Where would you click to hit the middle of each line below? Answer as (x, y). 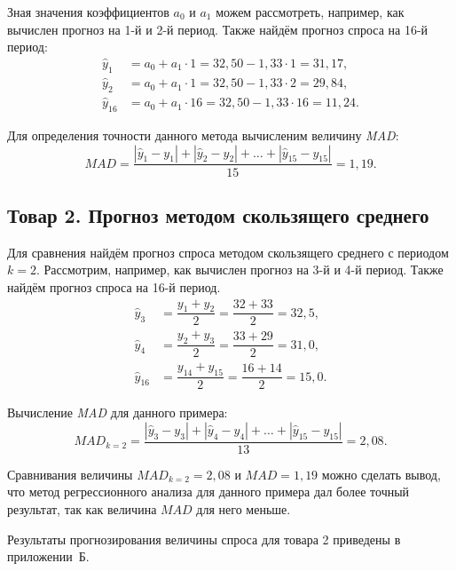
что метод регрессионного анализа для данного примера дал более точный (208, 492)
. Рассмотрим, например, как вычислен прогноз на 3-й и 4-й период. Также (240, 270)
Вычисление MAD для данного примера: (118, 412)
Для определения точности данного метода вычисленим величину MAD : (203, 135)
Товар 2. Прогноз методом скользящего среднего (218, 214)
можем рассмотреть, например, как (310, 12)
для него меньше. (244, 508)
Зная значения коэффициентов (88, 12)
